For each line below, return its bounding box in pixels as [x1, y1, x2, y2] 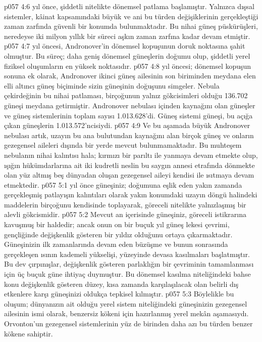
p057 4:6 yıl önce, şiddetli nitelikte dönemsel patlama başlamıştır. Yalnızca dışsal [4, 1, 254, 11]
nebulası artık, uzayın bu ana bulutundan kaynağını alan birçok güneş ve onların [4, 130, 254, 140]
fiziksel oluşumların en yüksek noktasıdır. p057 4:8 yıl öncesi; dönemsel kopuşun [4, 60, 251, 71]
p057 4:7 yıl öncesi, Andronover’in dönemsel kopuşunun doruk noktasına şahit [4, 40, 245, 51]
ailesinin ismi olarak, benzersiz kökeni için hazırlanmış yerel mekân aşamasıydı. [4, 308, 249, 319]
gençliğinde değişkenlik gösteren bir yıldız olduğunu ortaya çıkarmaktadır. [4, 229, 233, 239]
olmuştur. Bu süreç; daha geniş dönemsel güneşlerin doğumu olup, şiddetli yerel [4, 50, 250, 61]
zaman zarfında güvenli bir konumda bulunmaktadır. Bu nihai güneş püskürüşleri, [4, 21, 258, 31]
